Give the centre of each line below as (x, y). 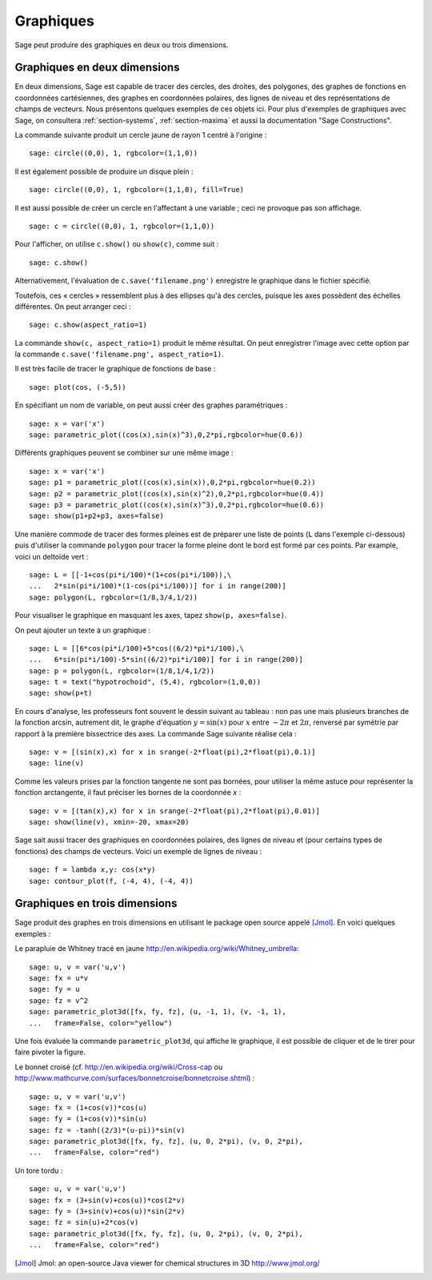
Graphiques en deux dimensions (97, 68)
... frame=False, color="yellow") (101, 1023)
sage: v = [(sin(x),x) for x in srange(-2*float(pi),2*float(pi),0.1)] (172, 752)
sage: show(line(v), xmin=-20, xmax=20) (109, 822)
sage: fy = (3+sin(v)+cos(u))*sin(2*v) (107, 1212)
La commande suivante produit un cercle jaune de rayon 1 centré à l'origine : (141, 135)
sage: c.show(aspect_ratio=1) (88, 325)
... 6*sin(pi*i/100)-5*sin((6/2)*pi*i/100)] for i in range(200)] (166, 660)
